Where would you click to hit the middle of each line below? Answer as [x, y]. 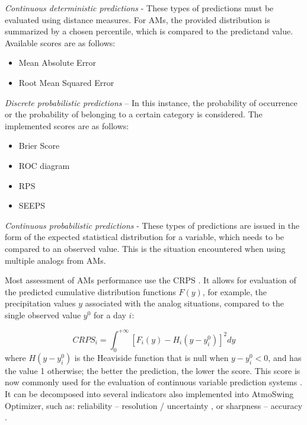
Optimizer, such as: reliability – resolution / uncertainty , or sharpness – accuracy [154, 405]
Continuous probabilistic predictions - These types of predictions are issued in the [152, 225]
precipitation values [40, 303]
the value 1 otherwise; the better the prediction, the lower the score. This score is [153, 370]
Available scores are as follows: [60, 42]
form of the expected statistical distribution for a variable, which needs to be [145, 237]
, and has [285, 357]
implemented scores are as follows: [67, 125]
